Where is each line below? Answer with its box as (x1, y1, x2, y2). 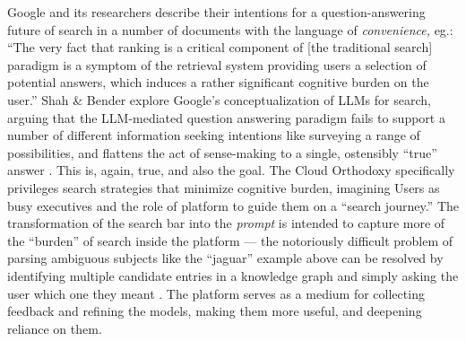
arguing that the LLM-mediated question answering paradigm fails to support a (7, 108, 445, 127)
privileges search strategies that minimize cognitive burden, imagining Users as (7, 178, 440, 197)
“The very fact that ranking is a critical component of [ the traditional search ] (7, 38, 433, 57)
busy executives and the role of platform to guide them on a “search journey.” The (7, 196, 459, 214)
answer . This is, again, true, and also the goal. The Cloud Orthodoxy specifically (7, 161, 455, 179)
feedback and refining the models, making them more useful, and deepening (7, 302, 422, 320)
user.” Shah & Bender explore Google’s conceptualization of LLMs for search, (7, 90, 431, 109)
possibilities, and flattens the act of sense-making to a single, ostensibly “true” (7, 143, 437, 162)
